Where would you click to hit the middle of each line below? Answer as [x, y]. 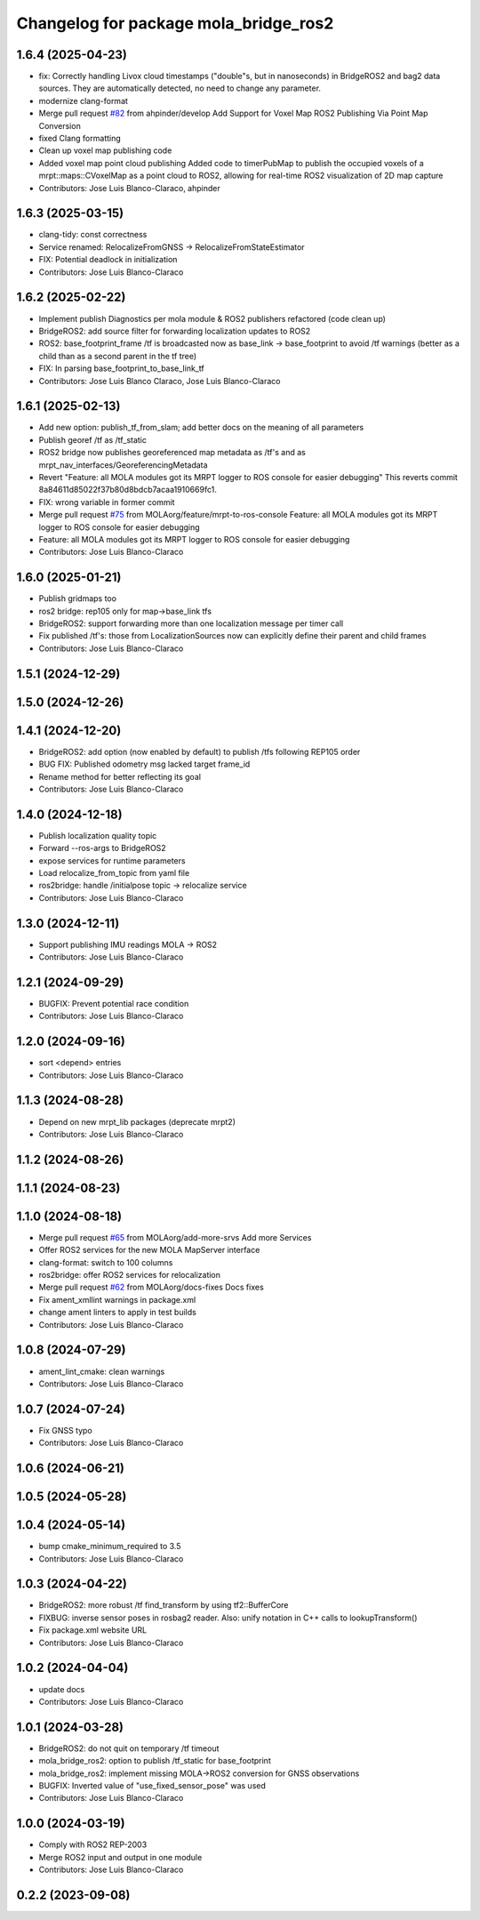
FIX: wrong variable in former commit [107, 502]
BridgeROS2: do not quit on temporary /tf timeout [129, 1748]
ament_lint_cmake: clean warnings [102, 1371]
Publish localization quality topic [98, 835]
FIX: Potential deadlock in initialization [108, 260]
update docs [62, 1689]
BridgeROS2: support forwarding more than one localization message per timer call [191, 623]
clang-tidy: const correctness [93, 235]
